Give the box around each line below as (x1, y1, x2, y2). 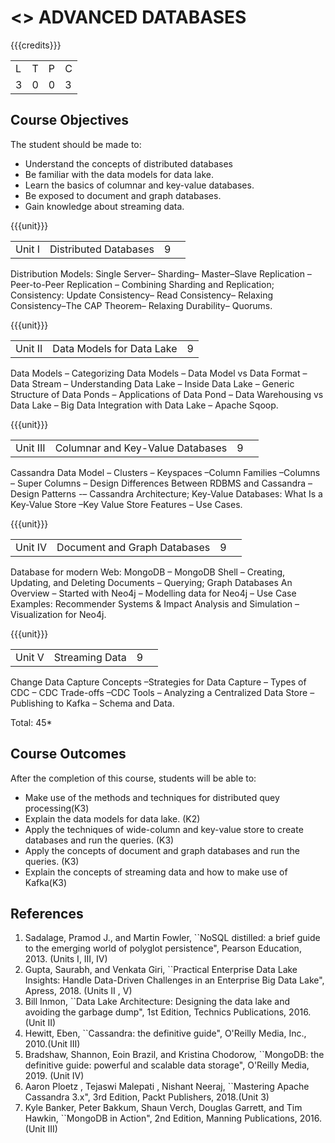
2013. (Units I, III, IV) (24, 953, 108, 965)
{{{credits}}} (10, 39, 62, 51)
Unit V (15, 650, 45, 664)
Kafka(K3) (24, 876, 68, 888)
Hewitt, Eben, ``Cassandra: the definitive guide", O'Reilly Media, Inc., (24, 1027, 307, 1040)
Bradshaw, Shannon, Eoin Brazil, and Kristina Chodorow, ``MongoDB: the (24, 1049, 325, 1061)
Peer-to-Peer (10, 278, 65, 290)
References (10, 905, 84, 922)
